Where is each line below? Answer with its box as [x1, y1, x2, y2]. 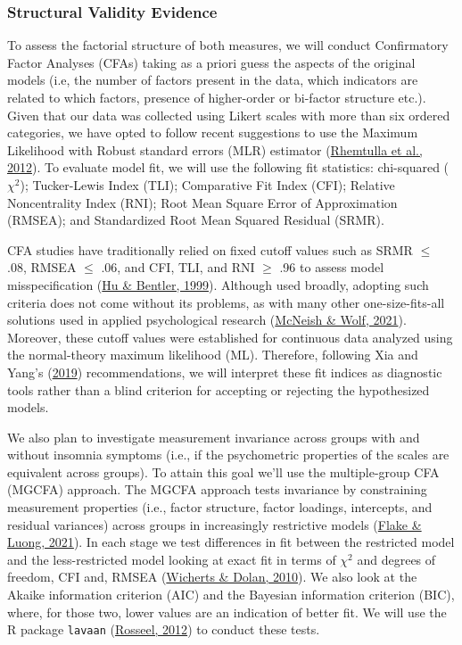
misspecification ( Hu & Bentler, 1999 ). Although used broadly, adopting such [7, 275, 429, 294]
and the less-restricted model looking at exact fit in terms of [7, 550, 336, 568]
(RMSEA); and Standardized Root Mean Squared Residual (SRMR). [7, 211, 384, 229]
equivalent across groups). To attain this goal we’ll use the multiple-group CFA [7, 462, 440, 481]
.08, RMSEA [7, 258, 77, 277]
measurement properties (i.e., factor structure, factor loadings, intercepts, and [7, 498, 433, 517]
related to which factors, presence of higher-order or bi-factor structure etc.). [7, 88, 426, 106]
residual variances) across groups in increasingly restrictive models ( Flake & [7, 515, 422, 533]
